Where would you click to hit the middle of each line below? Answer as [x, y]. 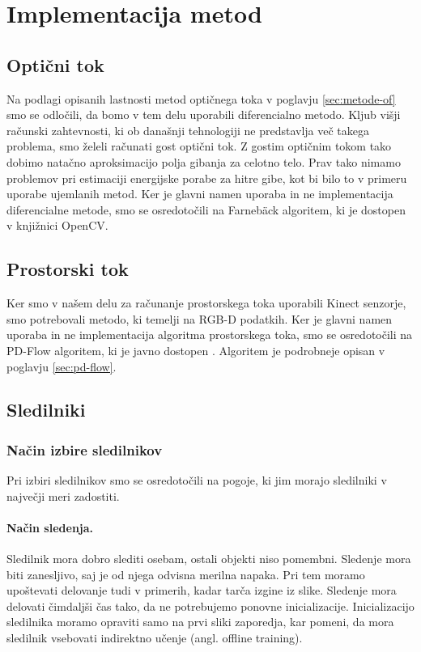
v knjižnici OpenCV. [57, 225]
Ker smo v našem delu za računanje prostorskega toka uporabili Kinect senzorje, [206, 303]
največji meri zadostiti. [63, 495]
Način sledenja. [50, 527]
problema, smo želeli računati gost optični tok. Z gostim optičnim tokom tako [199, 146]
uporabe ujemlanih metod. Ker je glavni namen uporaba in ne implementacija [200, 194]
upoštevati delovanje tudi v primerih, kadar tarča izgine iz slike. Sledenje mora [202, 590]
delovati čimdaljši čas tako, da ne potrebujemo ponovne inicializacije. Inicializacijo [210, 605]
